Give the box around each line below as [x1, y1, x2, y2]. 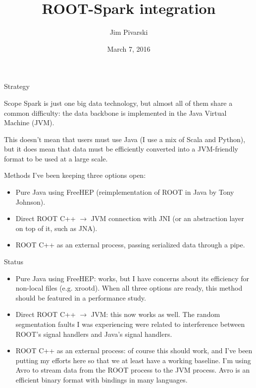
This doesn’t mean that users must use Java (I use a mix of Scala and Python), [4, 134, 246, 144]
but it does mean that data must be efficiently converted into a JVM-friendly [4, 144, 238, 154]
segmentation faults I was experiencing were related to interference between [15, 319, 245, 329]
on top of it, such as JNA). [15, 223, 98, 233]
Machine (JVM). [4, 117, 54, 128]
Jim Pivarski [109, 27, 148, 37]
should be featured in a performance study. [15, 292, 146, 303]
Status [4, 256, 23, 267]
